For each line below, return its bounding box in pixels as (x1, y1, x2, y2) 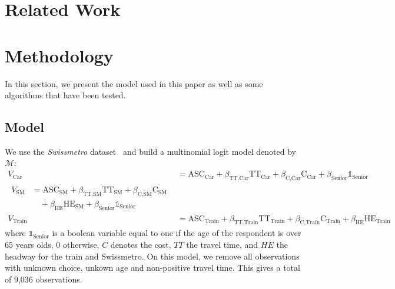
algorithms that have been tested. (5, 89, 126, 101)
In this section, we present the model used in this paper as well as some (5, 77, 263, 89)
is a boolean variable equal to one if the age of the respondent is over (52, 227, 301, 239)
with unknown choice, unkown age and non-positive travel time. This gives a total (5, 261, 300, 274)
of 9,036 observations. (5, 273, 82, 285)
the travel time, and (186, 238, 258, 251)
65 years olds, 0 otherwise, (5, 238, 99, 251)
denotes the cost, (110, 238, 171, 251)
